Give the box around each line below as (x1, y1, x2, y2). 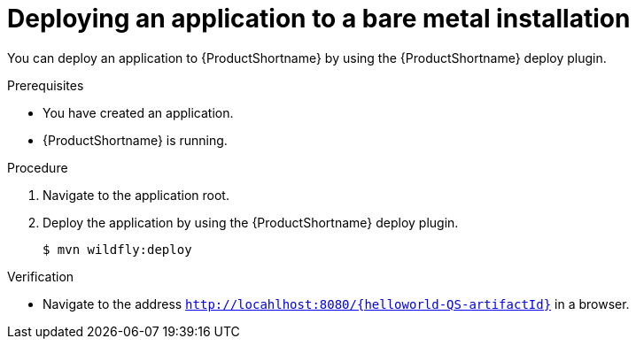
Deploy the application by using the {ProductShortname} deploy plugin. (43, 214, 459, 230)
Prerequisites (7, 77, 84, 93)
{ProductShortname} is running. (43, 132, 228, 148)
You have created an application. (43, 104, 234, 120)
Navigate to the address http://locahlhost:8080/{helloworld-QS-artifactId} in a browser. (43, 296, 630, 311)
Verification (7, 268, 74, 284)
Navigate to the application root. (43, 187, 229, 203)
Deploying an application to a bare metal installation (7, 4, 631, 34)
